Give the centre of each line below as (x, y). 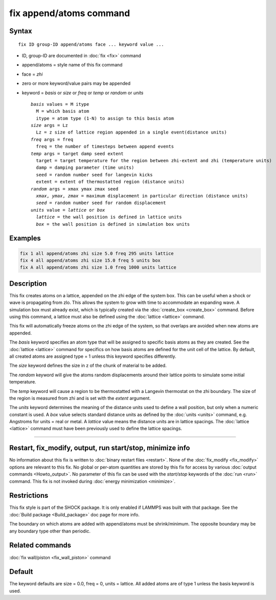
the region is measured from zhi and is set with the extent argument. (80, 398)
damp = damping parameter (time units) (85, 168)
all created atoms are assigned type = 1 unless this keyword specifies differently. (93, 356)
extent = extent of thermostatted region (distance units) (110, 182)
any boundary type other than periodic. (50, 531)
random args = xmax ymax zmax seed (75, 189)
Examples (25, 239)
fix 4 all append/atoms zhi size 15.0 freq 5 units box (90, 260)
